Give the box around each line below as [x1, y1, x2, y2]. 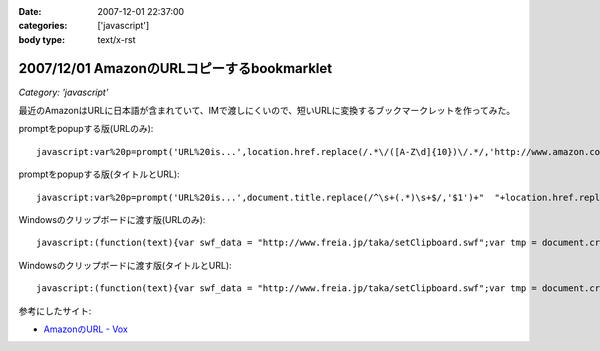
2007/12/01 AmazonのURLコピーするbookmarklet [18, 60, 333, 77]
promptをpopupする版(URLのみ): [18, 123, 154, 135]
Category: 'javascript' [18, 86, 109, 98]
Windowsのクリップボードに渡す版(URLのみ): [18, 214, 206, 226]
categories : [18, 20, 68, 32]
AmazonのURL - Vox [43, 323, 129, 335]
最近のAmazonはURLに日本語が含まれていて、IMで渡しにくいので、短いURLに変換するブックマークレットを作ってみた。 [18, 105, 515, 117]
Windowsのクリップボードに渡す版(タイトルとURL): [18, 259, 232, 271]
